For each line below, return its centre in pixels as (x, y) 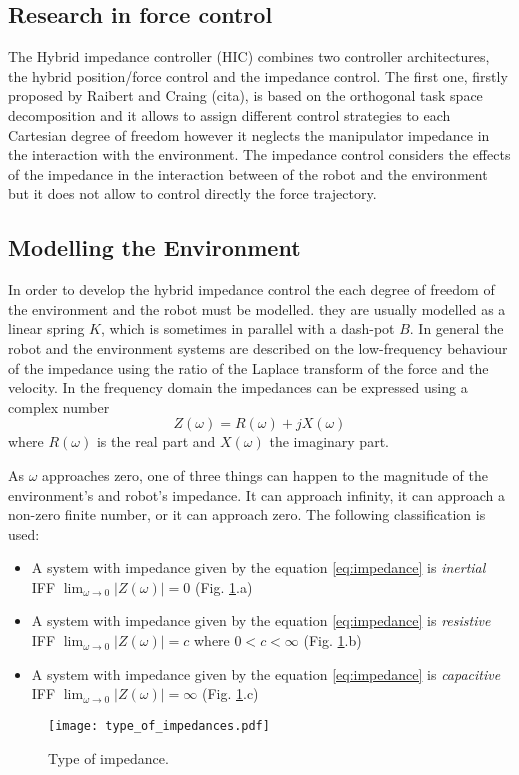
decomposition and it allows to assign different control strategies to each (229, 114)
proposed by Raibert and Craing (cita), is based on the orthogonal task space (245, 95)
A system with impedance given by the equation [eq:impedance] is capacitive (266, 673)
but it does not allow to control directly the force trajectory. (192, 193)
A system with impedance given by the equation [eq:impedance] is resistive (261, 620)
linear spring (46, 328)
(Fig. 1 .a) (223, 586)
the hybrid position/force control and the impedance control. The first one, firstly (258, 75)
